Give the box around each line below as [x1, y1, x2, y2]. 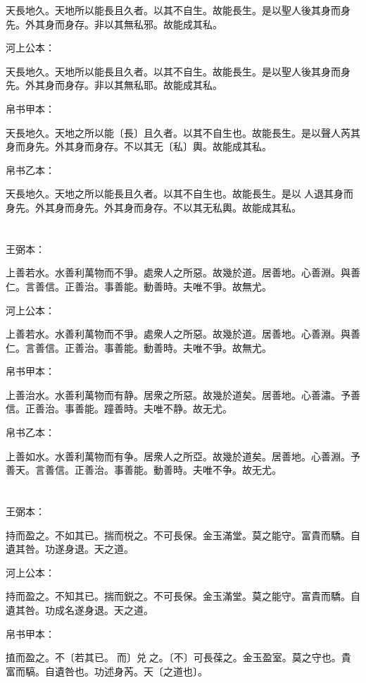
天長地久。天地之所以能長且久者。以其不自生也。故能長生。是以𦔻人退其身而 [6, 186, 353, 201]
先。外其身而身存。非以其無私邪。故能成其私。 [6, 16, 222, 31]
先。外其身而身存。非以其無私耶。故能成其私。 [6, 78, 222, 92]
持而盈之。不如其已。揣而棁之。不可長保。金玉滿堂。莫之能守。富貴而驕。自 [6, 527, 360, 542]
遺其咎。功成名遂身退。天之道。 [6, 603, 153, 617]
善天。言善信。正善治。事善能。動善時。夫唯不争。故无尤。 [6, 462, 282, 477]
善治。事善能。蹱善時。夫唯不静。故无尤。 [34, 401, 232, 416]
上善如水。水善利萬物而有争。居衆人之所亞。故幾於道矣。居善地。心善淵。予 [6, 448, 360, 463]
